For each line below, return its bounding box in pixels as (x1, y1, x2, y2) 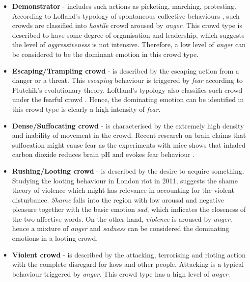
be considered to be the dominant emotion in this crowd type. (12, 49, 199, 59)
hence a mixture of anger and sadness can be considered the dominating (12, 223, 229, 233)
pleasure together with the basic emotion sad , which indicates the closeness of (12, 204, 246, 214)
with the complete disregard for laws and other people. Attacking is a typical (12, 259, 244, 269)
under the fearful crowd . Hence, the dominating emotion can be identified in (12, 94, 244, 104)
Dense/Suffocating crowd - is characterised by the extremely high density (12, 120, 244, 130)
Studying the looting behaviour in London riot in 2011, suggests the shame (12, 175, 238, 185)
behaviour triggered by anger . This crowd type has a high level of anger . (12, 268, 230, 279)
